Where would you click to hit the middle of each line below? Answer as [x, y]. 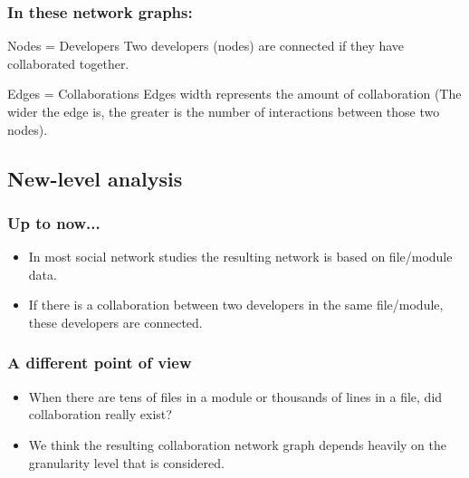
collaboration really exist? [100, 414]
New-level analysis [95, 178]
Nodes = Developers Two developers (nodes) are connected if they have [206, 46]
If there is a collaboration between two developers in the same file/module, [236, 305]
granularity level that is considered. [126, 462]
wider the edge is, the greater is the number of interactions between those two [224, 111]
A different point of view [100, 363]
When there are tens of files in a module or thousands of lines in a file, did [235, 396]
